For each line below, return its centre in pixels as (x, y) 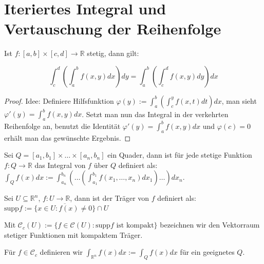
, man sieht (239, 100)
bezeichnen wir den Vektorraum (210, 225)
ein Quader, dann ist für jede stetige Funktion (180, 155)
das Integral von (60, 165)
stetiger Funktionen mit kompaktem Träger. (73, 234)
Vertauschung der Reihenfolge (113, 29)
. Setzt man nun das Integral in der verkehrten (155, 114)
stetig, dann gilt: (113, 53)
